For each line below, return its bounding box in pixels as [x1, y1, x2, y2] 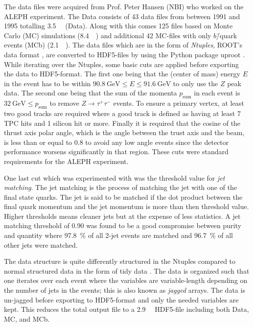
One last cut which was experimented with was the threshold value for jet [4, 172, 225, 183]
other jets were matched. [4, 239, 78, 250]
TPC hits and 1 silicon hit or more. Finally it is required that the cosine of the [4, 117, 241, 128]
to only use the [173, 78, 218, 88]
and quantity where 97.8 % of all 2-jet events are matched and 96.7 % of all [4, 230, 233, 240]
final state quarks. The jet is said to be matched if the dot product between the [4, 191, 243, 202]
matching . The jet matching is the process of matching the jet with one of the [4, 182, 237, 192]
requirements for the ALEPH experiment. [4, 156, 129, 166]
